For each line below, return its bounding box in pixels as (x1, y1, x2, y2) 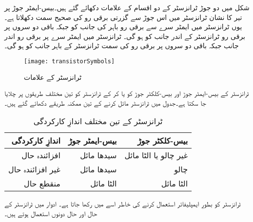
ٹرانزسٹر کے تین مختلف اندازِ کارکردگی (33, 115, 163, 127)
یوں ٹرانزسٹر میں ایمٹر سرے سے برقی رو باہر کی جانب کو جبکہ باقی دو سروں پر (4, 21, 242, 32)
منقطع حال (24, 178, 60, 189)
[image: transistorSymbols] (24, 57, 115, 65)
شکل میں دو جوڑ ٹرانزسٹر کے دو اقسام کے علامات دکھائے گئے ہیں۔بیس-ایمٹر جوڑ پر (4, 2, 250, 12)
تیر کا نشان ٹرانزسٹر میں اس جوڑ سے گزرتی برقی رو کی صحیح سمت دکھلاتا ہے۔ (4, 12, 242, 22)
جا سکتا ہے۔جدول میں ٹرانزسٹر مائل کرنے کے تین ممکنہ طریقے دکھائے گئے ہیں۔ (4, 97, 206, 108)
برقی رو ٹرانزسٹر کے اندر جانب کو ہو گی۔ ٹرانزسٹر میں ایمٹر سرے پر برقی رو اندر (4, 31, 246, 41)
